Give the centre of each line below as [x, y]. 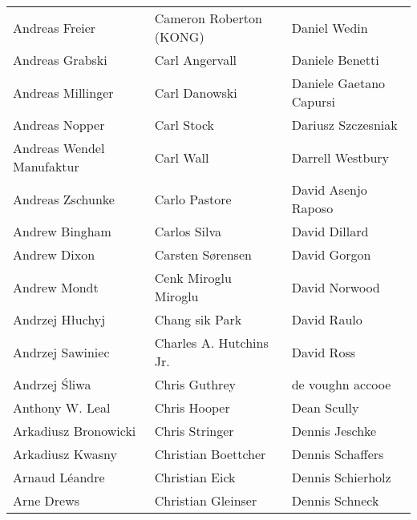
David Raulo [327, 319]
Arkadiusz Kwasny [65, 454]
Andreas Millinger [63, 92]
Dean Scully [325, 407]
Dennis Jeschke [334, 431]
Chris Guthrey [195, 384]
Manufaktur [46, 166]
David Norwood [336, 287]
